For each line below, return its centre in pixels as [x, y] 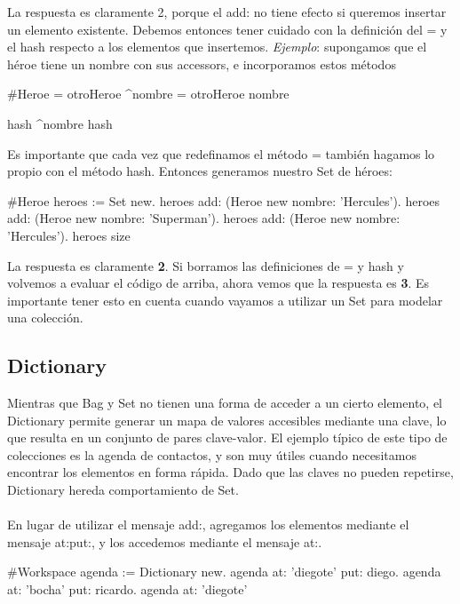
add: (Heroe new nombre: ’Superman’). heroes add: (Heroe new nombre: [204, 218]
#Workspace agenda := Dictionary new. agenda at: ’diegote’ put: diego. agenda [224, 572]
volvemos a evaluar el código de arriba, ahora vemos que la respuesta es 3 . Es [218, 283]
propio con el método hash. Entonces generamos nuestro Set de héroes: [200, 171]
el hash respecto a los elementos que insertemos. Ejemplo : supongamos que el [217, 47]
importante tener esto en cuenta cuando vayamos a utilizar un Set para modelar [225, 300]
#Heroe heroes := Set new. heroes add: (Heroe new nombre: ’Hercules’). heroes [224, 200]
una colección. [45, 318]
